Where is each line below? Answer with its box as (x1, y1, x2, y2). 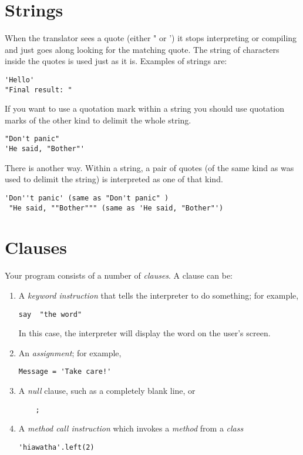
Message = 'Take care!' (18, 367, 112, 376)
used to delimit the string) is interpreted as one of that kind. (5, 173, 223, 185)
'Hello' (5, 75, 35, 84)
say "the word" (18, 310, 82, 319)
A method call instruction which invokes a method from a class (18, 422, 244, 434)
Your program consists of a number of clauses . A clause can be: (5, 269, 233, 282)
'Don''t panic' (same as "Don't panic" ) (5, 193, 169, 202)
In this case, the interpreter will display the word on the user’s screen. (18, 327, 271, 339)
